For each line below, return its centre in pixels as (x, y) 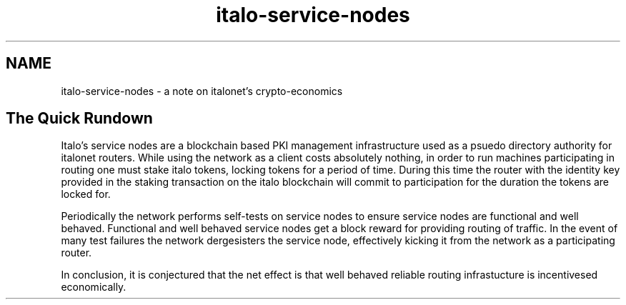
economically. (94, 287)
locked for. (86, 194)
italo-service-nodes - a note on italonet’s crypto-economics (202, 91)
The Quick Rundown (79, 119)
